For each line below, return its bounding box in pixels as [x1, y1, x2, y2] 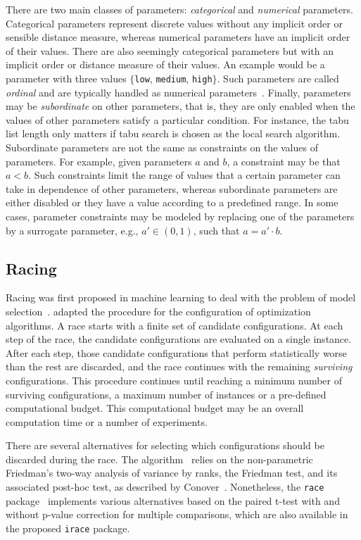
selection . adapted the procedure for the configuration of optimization [6, 303, 311, 318]
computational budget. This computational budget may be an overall [6, 401, 304, 415]
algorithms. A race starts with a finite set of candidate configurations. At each [6, 318, 343, 332]
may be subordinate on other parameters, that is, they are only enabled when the [6, 99, 355, 113]
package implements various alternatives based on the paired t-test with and [6, 493, 340, 508]
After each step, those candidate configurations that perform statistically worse [6, 345, 347, 360]
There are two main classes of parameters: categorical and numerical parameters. [6, 2, 353, 16]
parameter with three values [6, 70, 127, 85]
